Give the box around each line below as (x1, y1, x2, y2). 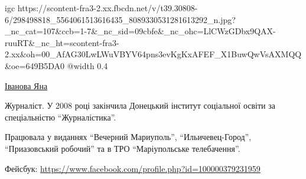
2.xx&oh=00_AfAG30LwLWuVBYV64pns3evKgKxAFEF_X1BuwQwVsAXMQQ (5, 48, 302, 60)
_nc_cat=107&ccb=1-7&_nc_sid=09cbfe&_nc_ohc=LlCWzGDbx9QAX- (5, 25, 276, 37)
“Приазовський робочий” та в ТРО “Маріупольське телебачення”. (5, 142, 240, 154)
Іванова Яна (5, 79, 48, 92)
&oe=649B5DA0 (5, 59, 65, 71)
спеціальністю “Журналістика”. (5, 110, 116, 123)
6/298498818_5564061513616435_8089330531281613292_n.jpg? (5, 13, 236, 25)
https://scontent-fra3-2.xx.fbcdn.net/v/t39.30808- (17, 2, 198, 14)
